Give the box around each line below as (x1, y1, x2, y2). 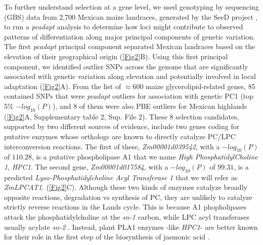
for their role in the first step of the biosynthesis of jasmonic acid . (4, 231, 210, 242)
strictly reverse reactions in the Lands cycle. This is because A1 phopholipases (4, 201, 247, 212)
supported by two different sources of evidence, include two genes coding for (4, 121, 240, 132)
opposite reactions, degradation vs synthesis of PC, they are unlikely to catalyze (4, 191, 252, 202)
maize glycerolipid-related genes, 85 (146, 80, 255, 91)
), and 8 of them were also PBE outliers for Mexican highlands (52, 100, 247, 111)
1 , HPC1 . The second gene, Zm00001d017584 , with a (4, 161, 168, 172)
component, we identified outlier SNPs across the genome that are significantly (4, 61, 248, 71)
